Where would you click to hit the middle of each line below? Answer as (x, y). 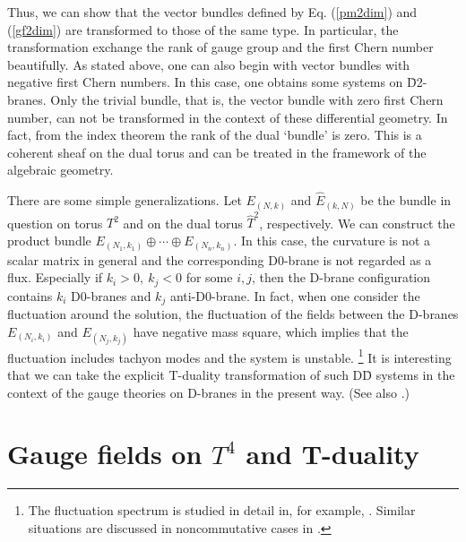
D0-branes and (111, 295)
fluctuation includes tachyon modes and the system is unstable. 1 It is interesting (229, 356)
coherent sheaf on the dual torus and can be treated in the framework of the (217, 152)
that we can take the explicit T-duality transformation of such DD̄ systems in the (231, 375)
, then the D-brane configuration (341, 277)
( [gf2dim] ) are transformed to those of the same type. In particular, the (203, 29)
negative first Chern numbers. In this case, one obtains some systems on (205, 82)
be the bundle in (406, 200)
